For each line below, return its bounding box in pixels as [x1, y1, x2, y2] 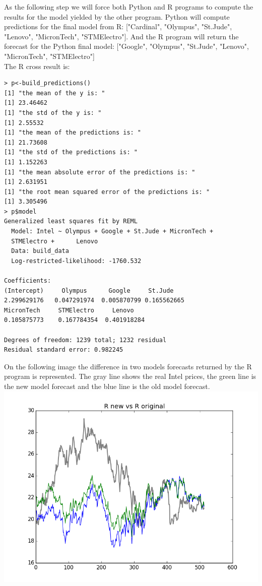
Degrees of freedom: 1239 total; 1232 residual [4, 336, 167, 344]
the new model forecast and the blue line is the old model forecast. [4, 380, 210, 391]
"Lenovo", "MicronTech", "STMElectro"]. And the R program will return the [4, 31, 239, 41]
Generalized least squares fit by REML [4, 218, 138, 225]
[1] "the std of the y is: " [4, 109, 102, 116]
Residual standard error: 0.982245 [4, 346, 123, 354]
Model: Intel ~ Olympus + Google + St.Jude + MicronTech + [11, 228, 214, 235]
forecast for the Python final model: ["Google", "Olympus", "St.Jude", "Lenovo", [4, 41, 249, 51]
